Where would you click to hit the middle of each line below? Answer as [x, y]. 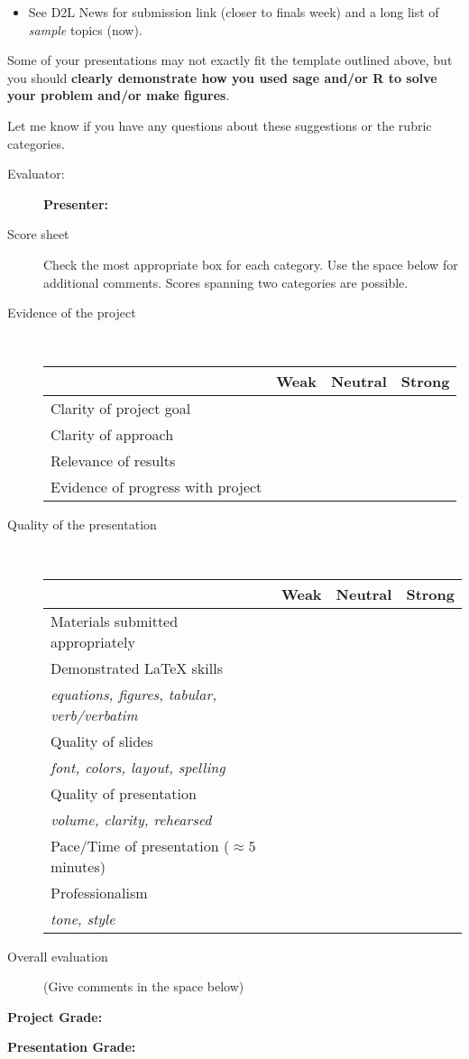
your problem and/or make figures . [119, 95]
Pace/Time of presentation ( [140, 845]
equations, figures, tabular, [134, 694]
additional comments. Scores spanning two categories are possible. [226, 282]
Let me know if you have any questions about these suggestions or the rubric [220, 125]
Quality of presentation [124, 793]
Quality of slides [102, 741]
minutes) [78, 866]
